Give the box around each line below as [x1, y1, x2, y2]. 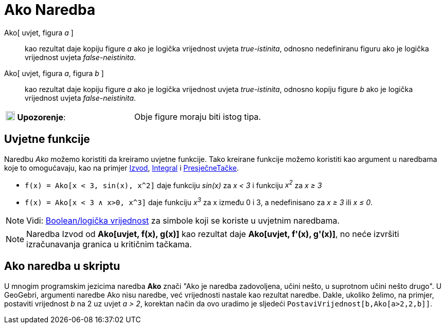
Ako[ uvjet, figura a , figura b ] [4, 68, 104, 78]
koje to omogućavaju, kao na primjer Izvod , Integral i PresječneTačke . [4, 163, 239, 172]
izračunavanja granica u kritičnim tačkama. [26, 239, 192, 249]
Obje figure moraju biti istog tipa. [134, 111, 261, 122]
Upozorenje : [17, 112, 66, 122]
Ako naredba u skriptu [4, 260, 120, 273]
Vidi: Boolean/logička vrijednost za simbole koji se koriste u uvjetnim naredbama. [26, 215, 340, 226]
